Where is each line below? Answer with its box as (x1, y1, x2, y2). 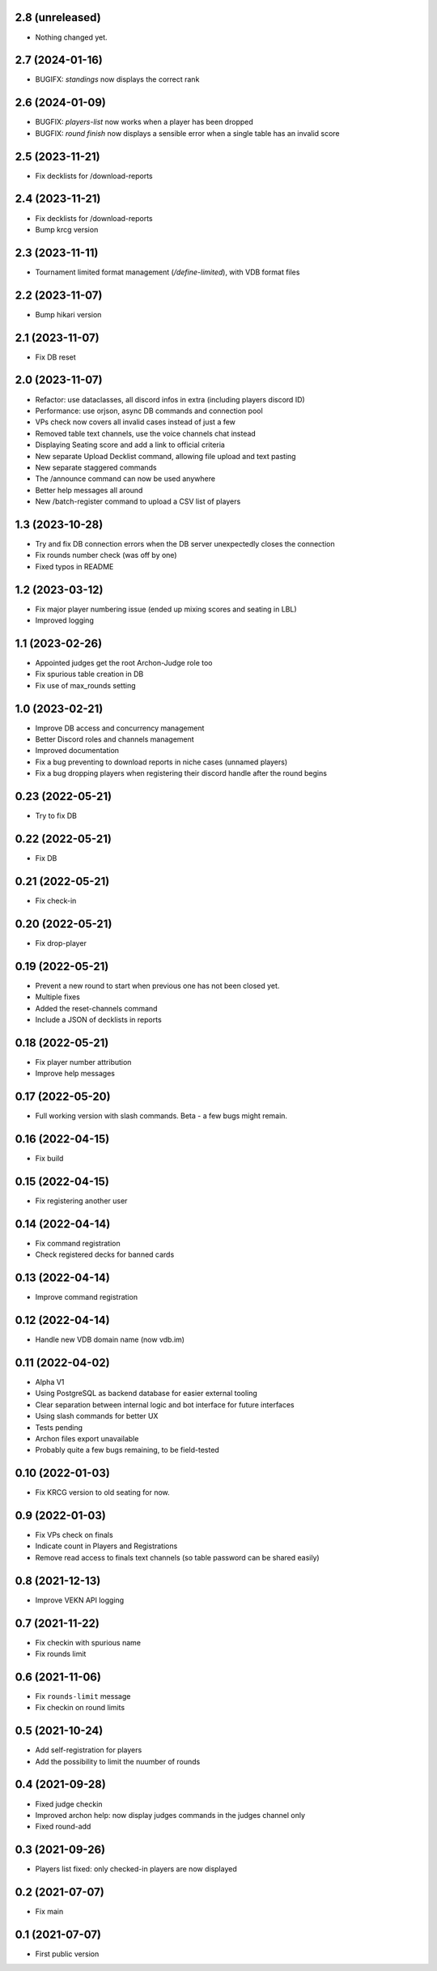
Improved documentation (35, 746, 120, 756)
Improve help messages (35, 1069, 115, 1079)
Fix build (35, 1154, 64, 1164)
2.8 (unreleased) (15, 11, 101, 24)
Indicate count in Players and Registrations (35, 1541, 178, 1551)
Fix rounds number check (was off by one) (35, 551, 177, 560)
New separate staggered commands (35, 462, 157, 472)
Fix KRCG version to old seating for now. (35, 1488, 170, 1497)
